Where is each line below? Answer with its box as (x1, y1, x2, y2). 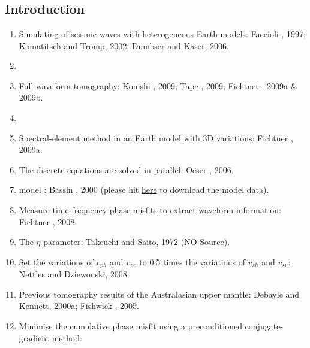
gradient (19, 331, 50, 344)
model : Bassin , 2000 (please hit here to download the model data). (19, 183, 269, 196)
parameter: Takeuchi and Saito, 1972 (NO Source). (43, 235, 230, 248)
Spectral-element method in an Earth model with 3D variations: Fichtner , (19, 131, 293, 144)
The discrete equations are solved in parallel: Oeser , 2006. (19, 163, 234, 175)
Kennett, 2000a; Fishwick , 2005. (19, 299, 139, 312)
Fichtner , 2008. (19, 215, 77, 228)
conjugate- (245, 319, 283, 332)
